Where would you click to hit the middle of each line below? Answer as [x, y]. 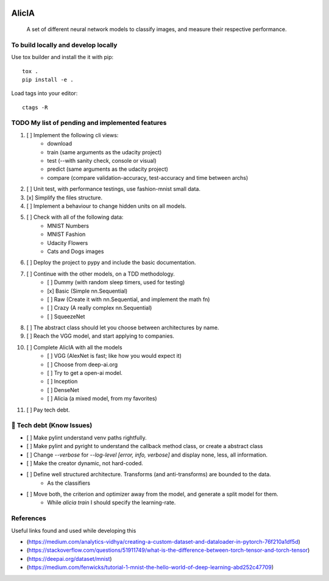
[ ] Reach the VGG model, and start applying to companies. [101, 336]
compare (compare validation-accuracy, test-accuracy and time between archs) [148, 177]
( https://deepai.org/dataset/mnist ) [69, 558]
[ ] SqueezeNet [66, 316]
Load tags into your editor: [44, 93]
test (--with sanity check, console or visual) [102, 161]
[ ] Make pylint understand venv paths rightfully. [87, 437]
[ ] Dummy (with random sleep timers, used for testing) [116, 282]
